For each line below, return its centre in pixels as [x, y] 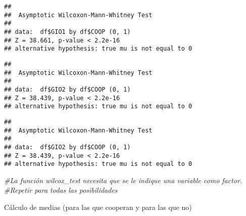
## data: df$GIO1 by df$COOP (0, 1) [67, 32]
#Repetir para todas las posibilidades [61, 190]
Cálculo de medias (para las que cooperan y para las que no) [98, 207]
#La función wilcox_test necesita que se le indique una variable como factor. [123, 180]
